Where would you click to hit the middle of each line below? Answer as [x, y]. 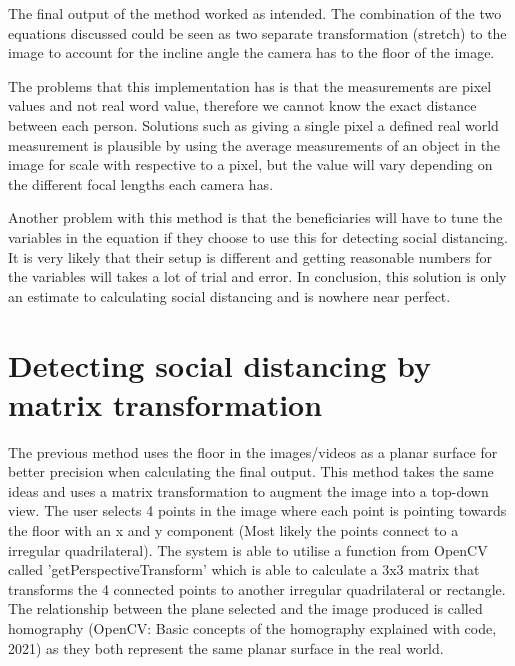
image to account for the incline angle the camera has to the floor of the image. [251, 52]
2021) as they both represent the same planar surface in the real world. [226, 647]
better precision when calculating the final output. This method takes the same [251, 471]
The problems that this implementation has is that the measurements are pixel [250, 85]
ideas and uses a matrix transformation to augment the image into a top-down [248, 490]
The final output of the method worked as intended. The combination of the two [255, 13]
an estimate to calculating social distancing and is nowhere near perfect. [229, 295]
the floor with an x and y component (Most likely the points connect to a [233, 530]
